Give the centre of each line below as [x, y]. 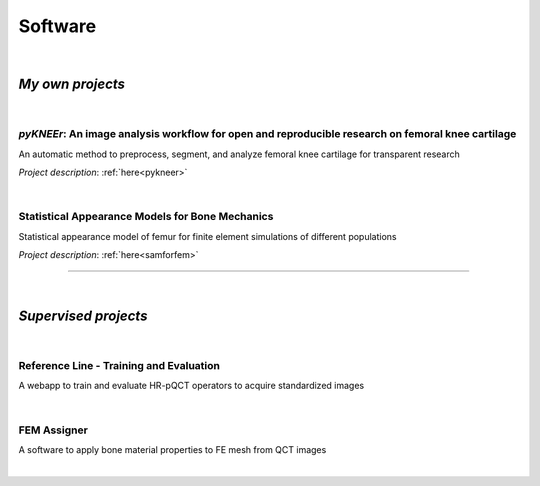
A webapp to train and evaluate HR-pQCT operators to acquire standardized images [191, 386]
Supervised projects [83, 316]
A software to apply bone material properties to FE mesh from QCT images [172, 449]
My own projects [71, 84]
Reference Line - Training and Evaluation [119, 365]
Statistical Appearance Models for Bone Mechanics [146, 217]
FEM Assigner [53, 430]
